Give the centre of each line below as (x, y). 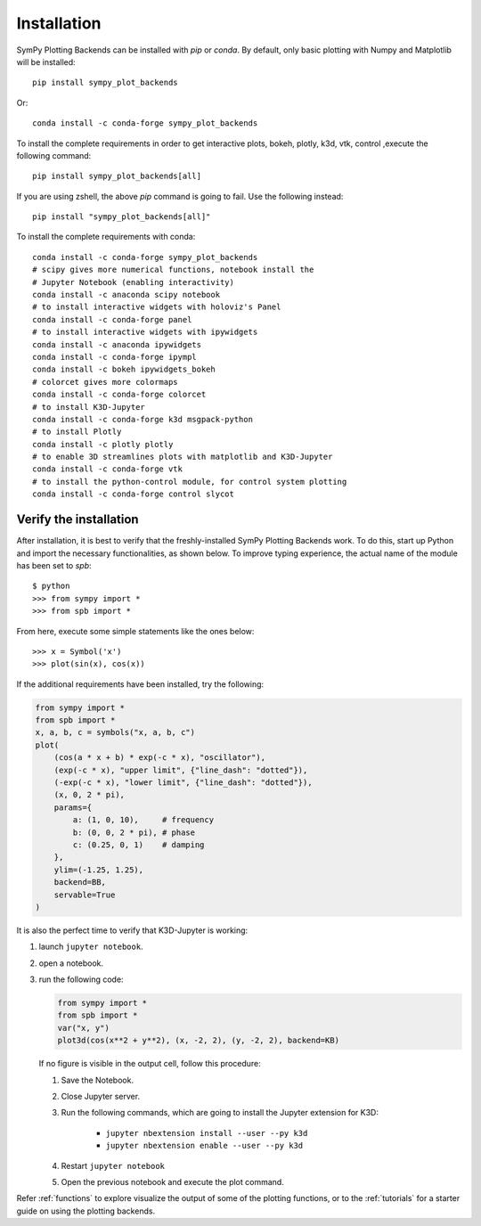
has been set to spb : (54, 565)
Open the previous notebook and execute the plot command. (172, 1181)
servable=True (85, 895)
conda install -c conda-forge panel (112, 319)
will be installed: (46, 61)
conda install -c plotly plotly (103, 444)
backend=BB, (80, 883)
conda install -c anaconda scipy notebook (126, 295)
